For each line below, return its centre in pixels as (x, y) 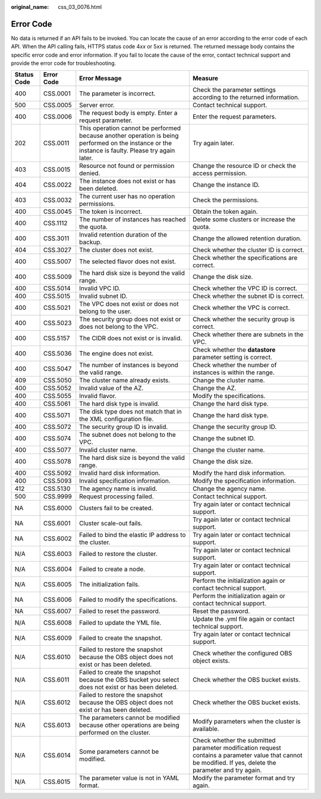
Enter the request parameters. (234, 117)
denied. (90, 173)
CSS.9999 (58, 496)
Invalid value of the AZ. (111, 388)
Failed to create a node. (112, 569)
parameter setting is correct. (232, 357)
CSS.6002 (58, 539)
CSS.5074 (57, 439)
